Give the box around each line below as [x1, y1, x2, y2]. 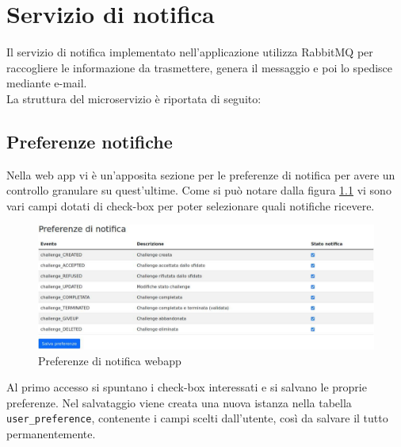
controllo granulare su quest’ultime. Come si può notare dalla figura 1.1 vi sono [6, 182, 391, 198]
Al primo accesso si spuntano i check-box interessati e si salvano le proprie [6, 379, 367, 395]
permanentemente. [6, 426, 96, 442]
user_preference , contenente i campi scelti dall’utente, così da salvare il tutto [6, 410, 388, 426]
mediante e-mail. [6, 75, 87, 91]
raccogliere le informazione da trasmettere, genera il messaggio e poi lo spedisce [6, 59, 393, 75]
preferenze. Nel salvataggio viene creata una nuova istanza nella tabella [6, 394, 352, 410]
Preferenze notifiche [6, 129, 173, 153]
